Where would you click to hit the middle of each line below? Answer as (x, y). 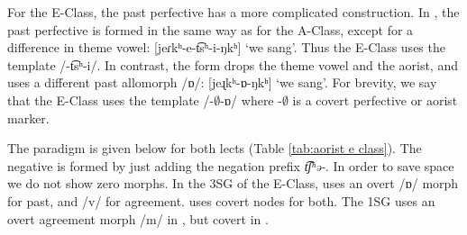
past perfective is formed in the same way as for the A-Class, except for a (211, 29)
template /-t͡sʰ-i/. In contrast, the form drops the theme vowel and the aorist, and (233, 64)
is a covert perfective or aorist (375, 99)
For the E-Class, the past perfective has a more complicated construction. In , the (233, 12)
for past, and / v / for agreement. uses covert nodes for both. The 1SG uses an (221, 200)
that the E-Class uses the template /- (111, 99)
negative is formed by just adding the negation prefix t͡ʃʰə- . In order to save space (231, 165)
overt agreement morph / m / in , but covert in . (138, 218)
